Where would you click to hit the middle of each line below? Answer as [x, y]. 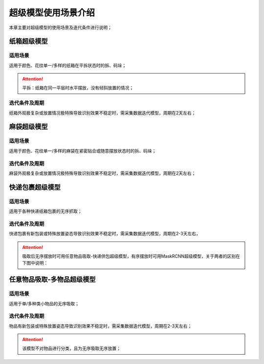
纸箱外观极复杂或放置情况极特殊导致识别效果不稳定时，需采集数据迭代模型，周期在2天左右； [102, 113]
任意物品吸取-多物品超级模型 [52, 279]
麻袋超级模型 [28, 127]
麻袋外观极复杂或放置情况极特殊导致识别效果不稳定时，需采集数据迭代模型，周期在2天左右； [102, 173]
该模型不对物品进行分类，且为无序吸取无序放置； [71, 348]
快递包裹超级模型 [35, 187]
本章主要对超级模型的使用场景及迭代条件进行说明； [60, 27]
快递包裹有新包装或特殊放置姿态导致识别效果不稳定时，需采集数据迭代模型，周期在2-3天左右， [105, 234]
